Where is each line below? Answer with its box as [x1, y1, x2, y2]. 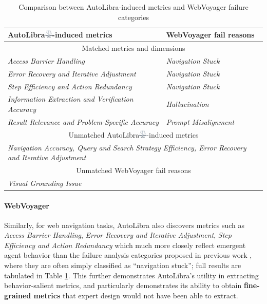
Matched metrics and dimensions [82, 43, 185, 53]
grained [4, 290, 31, 300]
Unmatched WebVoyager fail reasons [76, 164, 191, 175]
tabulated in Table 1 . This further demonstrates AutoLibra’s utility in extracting [4, 270, 259, 280]
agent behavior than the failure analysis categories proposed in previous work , [4, 250, 252, 260]
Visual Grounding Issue [8, 177, 82, 188]
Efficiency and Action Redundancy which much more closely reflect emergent [4, 239, 246, 250]
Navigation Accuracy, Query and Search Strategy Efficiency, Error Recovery [8, 142, 246, 153]
